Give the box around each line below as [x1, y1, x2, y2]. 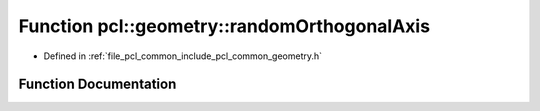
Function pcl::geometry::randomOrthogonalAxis [18, 15, 430, 37]
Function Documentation [18, 76, 177, 93]
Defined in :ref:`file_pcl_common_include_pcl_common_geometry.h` [43, 50, 323, 62]
